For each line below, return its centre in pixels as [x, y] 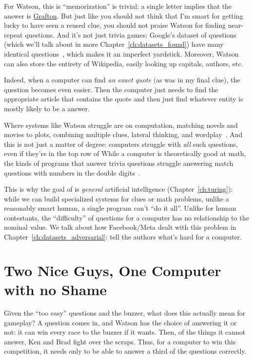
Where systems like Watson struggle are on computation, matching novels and [121, 125]
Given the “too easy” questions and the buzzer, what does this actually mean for [125, 312]
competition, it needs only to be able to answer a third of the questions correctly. [125, 351]
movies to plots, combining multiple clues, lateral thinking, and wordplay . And [123, 134]
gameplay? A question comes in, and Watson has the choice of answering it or [120, 322]
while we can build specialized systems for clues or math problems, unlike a [117, 198]
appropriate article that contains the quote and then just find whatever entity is [124, 99]
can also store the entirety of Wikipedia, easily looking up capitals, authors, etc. [124, 63]
